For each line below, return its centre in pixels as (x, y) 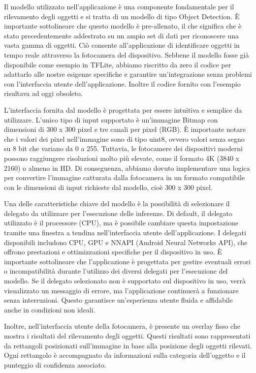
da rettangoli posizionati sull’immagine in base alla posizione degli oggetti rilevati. (128, 345)
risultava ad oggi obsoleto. (43, 93)
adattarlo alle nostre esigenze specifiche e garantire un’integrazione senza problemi (128, 74)
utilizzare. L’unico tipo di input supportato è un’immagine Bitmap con (111, 119)
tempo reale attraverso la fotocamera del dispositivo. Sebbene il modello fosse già (127, 54)
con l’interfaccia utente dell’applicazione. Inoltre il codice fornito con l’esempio (122, 83)
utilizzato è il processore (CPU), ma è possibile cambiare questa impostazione (121, 223)
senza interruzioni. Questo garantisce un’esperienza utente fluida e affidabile (118, 300)
